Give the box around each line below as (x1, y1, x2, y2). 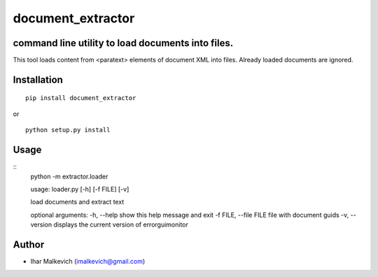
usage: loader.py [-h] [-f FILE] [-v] (30, 185, 129, 193)
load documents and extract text (30, 198, 125, 206)
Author (13, 239, 45, 250)
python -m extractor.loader (30, 172, 108, 180)
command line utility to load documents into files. (13, 37, 234, 49)
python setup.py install (25, 126, 111, 134)
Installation (13, 73, 63, 85)
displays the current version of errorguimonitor (53, 220, 189, 229)
